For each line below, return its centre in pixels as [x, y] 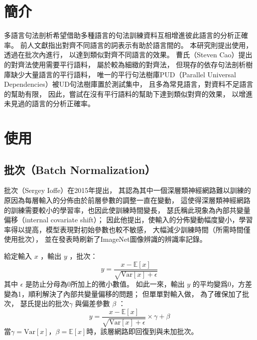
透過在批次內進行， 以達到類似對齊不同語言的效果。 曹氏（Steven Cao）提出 [128, 55]
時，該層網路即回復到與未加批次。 [142, 331]
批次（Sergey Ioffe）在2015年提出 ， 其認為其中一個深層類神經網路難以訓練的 [128, 190]
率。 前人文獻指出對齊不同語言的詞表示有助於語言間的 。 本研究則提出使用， [128, 45]
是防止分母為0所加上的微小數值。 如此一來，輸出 [105, 284]
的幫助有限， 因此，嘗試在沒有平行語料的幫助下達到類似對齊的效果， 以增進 [128, 93]
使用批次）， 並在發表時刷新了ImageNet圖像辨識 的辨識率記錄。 [105, 239]
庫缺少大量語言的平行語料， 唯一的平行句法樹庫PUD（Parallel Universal [120, 74]
